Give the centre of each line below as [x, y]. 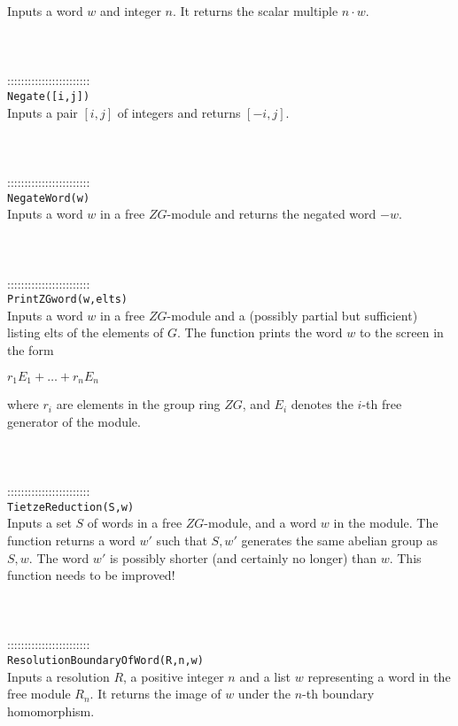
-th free [382, 404]
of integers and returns [179, 112]
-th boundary [338, 694]
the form [31, 350]
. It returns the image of [155, 694]
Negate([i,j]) [49, 96]
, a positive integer [174, 676]
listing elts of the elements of [85, 332]
